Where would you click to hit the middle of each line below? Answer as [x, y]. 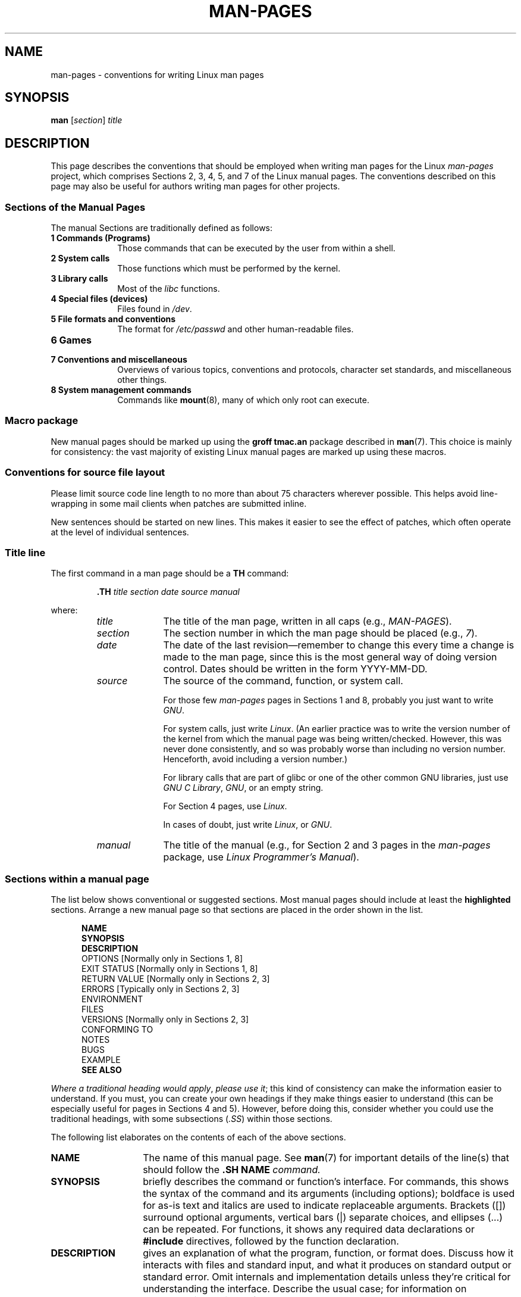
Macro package [42, 421]
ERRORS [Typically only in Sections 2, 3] [161, 989]
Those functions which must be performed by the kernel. [229, 269]
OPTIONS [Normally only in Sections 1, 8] [162, 959]
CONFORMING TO [117, 1030]
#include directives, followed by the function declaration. [271, 1241]
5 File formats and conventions [113, 319]
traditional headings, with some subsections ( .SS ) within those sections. [192, 1119]
